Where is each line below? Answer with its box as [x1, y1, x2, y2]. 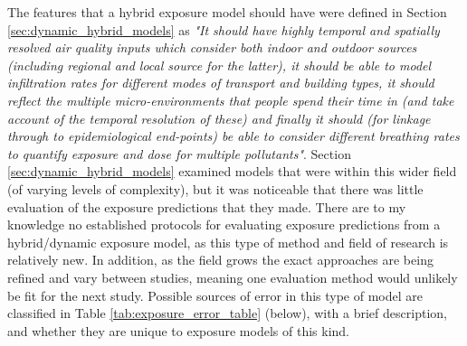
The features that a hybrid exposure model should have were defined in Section [7, 3, 447, 21]
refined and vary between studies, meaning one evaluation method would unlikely [7, 267, 458, 286]
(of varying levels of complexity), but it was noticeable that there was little [7, 179, 424, 198]
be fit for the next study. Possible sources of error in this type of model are [7, 285, 424, 304]
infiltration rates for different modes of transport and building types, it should [7, 73, 434, 92]
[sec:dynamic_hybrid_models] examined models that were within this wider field [7, 162, 457, 181]
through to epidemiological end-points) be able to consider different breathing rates [7, 126, 460, 145]
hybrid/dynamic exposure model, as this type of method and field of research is [7, 232, 449, 251]
